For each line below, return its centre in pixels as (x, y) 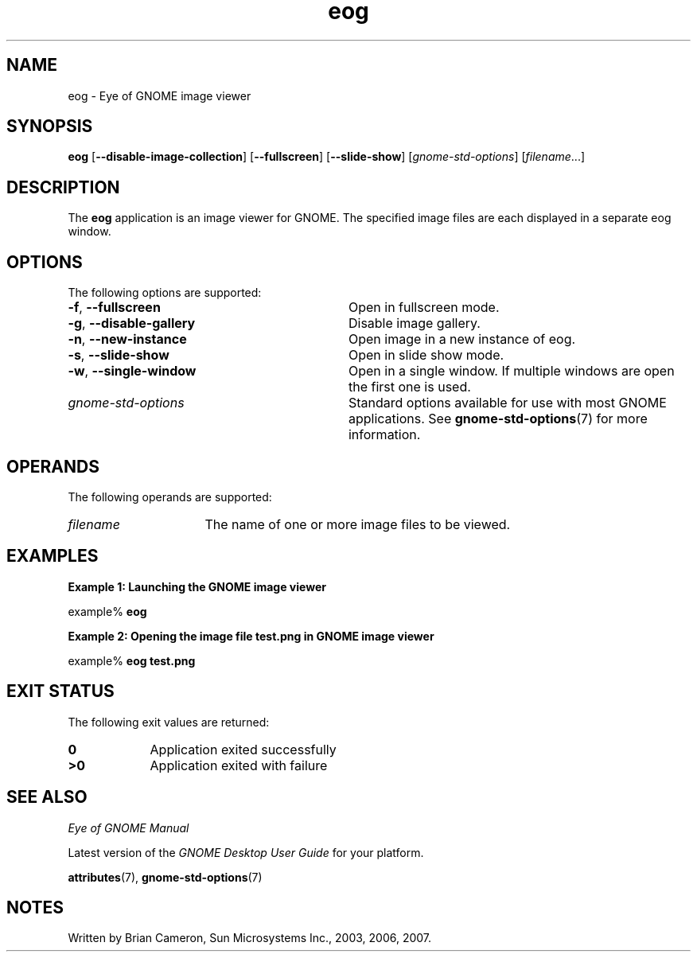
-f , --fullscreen (114, 308)
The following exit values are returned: (169, 722)
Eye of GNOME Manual (128, 828)
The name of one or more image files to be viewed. (358, 524)
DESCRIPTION (63, 187)
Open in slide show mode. (426, 355)
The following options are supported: (165, 293)
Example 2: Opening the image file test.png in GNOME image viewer (251, 636)
